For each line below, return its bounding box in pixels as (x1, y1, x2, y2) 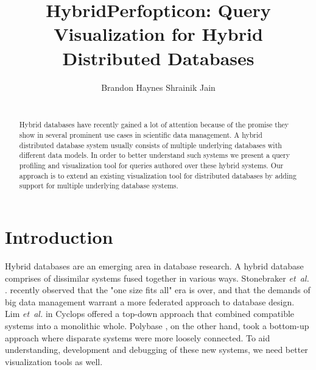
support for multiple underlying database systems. (19, 180, 178, 191)
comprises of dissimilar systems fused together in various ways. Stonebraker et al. (5, 271, 309, 284)
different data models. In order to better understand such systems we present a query (19, 150, 290, 160)
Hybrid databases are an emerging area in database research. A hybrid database (5, 260, 304, 272)
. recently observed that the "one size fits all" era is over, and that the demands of (5, 283, 311, 296)
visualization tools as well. (5, 355, 103, 368)
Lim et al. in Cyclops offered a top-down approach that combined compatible (5, 307, 295, 320)
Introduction (5, 224, 113, 249)
